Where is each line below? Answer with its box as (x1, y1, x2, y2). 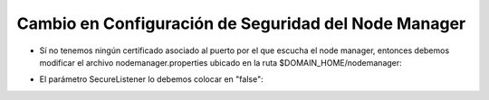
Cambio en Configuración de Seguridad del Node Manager (16, 14, 466, 33)
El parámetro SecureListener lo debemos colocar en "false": (39, 74, 264, 85)
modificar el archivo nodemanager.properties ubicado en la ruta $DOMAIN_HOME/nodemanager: (39, 57, 402, 68)
